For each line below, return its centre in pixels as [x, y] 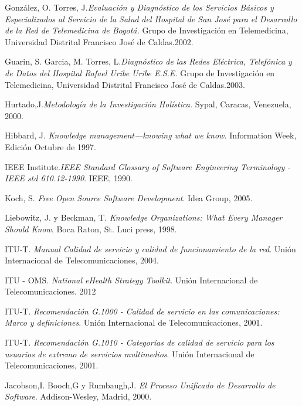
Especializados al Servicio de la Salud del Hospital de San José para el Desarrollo [151, 18]
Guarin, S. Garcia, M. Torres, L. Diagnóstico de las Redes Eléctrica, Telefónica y [148, 61]
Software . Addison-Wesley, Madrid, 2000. [78, 396]
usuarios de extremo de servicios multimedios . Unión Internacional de [130, 353]
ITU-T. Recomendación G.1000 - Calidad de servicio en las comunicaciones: [142, 311]
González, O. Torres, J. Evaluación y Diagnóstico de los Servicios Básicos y [139, 7]
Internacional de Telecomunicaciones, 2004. [82, 260]
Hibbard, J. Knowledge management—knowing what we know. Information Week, [151, 135]
